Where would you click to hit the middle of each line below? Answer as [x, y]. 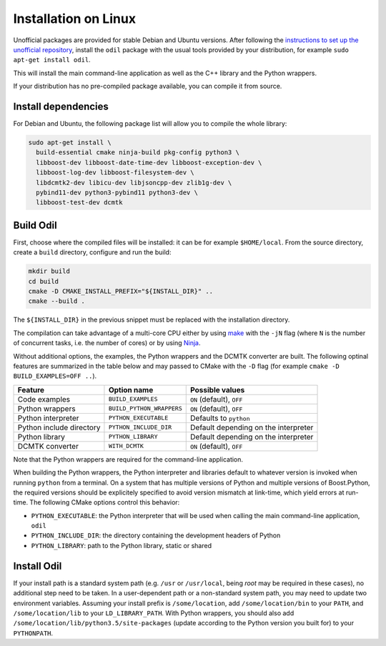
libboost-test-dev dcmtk [79, 203]
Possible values [218, 389]
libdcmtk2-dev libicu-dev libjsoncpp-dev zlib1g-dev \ [134, 183]
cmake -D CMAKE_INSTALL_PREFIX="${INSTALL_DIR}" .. [121, 291]
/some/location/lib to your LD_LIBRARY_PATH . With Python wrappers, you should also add [154, 613]
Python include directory [59, 427]
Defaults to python [220, 418]
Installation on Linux [74, 19]
